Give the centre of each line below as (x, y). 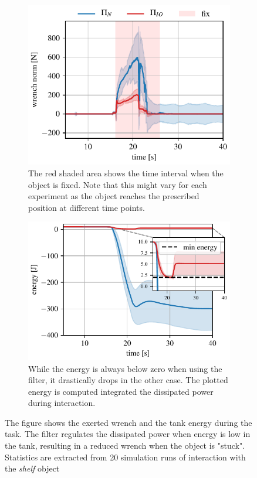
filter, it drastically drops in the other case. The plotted (128, 380)
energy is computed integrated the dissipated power (121, 391)
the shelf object (32, 468)
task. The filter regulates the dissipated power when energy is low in (128, 434)
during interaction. (62, 403)
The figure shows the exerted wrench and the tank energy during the (128, 422)
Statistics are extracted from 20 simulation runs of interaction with (125, 457)
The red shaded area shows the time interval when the (126, 173)
